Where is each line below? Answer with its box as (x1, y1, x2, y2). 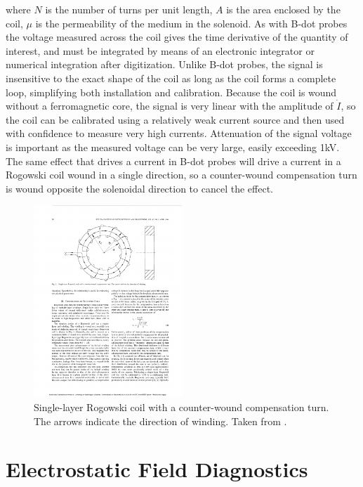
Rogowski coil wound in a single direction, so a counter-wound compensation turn (6, 167, 357, 182)
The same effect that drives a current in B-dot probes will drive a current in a (6, 153, 341, 168)
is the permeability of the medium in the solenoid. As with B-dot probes (35, 15, 348, 30)
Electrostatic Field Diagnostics (6, 455, 308, 483)
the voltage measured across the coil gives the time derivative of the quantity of (6, 30, 348, 44)
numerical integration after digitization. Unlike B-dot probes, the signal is (6, 57, 323, 72)
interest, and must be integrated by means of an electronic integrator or (6, 43, 315, 58)
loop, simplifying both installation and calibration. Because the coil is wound (6, 84, 337, 99)
